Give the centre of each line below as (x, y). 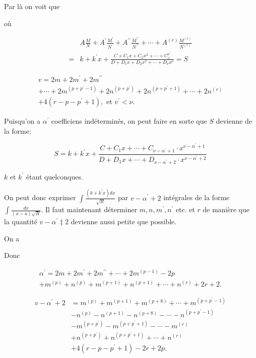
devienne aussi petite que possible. (124, 221)
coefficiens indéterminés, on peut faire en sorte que (129, 121)
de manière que (226, 209)
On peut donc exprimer (40, 197)
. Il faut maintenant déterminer (89, 209)
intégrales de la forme (197, 197)
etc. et (185, 209)
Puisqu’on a (22, 121)
